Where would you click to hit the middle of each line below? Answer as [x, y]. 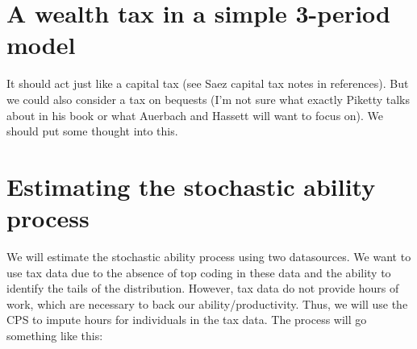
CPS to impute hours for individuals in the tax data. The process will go [187, 320]
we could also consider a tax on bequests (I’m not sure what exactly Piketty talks [208, 99]
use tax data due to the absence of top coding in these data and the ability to [199, 272]
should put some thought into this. [92, 131]
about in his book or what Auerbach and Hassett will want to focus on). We [195, 115]
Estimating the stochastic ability [191, 186]
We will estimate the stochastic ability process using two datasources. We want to [209, 256]
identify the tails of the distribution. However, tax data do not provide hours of [203, 288]
